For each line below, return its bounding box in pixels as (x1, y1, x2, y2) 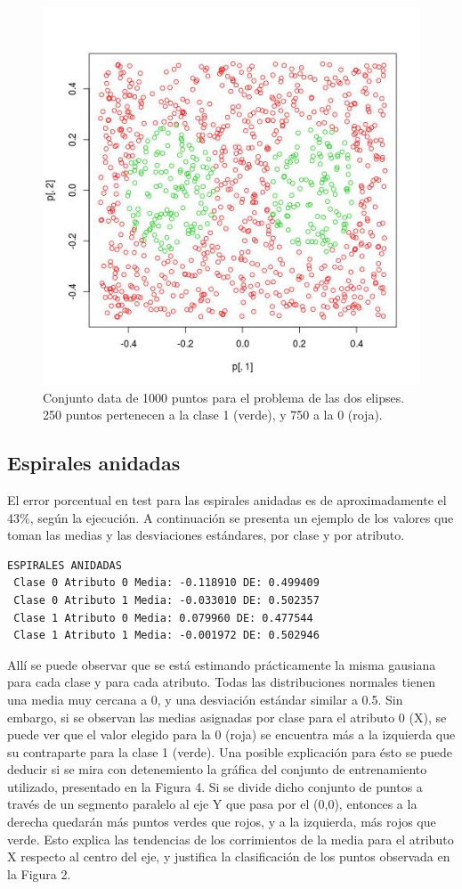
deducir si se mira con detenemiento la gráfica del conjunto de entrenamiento (7, 760, 427, 779)
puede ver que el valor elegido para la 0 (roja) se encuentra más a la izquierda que (7, 725, 456, 744)
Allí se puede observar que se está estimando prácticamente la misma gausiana (7, 655, 436, 673)
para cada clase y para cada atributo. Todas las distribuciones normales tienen (7, 673, 435, 691)
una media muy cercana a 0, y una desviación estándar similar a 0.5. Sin (7, 689, 403, 708)
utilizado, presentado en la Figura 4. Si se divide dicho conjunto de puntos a (7, 777, 423, 795)
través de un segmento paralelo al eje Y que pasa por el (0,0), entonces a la (7, 795, 417, 813)
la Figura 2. (7, 864, 71, 883)
